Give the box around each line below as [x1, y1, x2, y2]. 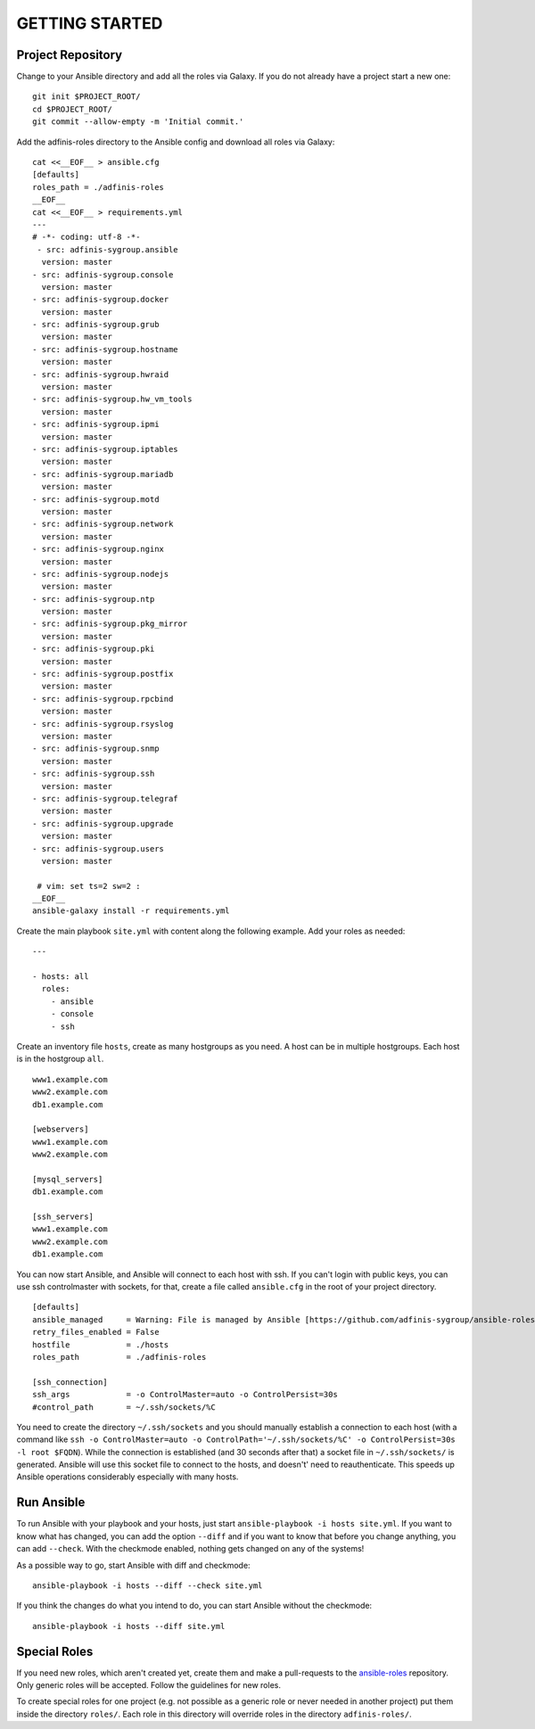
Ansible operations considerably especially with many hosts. [16, 1471, 239, 1482]
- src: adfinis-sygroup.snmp [32, 744, 160, 753]
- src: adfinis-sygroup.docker [32, 294, 169, 305]
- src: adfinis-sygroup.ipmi [32, 419, 160, 430]
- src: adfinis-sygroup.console [32, 269, 174, 280]
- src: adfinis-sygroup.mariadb [32, 469, 174, 479]
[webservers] [32, 1124, 89, 1134]
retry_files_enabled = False [32, 1327, 160, 1338]
